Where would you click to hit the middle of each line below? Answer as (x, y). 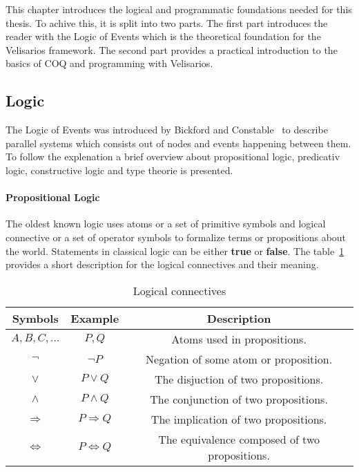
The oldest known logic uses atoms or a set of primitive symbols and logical (166, 224)
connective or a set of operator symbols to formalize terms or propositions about (176, 237)
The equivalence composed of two (239, 439)
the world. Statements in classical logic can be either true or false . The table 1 (175, 251)
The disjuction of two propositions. (239, 379)
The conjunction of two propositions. (239, 399)
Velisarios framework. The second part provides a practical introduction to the (172, 49)
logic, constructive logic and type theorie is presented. (119, 170)
